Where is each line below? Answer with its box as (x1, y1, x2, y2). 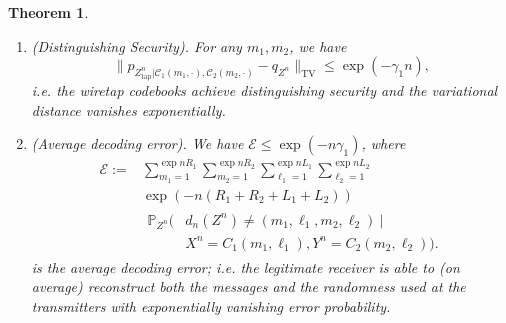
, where (361, 133, 406, 154)
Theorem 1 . (8, 2, 89, 22)
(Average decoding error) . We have (31, 133, 244, 154)
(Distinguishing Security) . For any (31, 35, 242, 56)
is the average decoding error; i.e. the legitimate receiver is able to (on (31, 256, 460, 277)
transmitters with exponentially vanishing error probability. (31, 295, 391, 316)
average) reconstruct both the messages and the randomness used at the (31, 276, 466, 297)
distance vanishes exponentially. (31, 99, 226, 120)
